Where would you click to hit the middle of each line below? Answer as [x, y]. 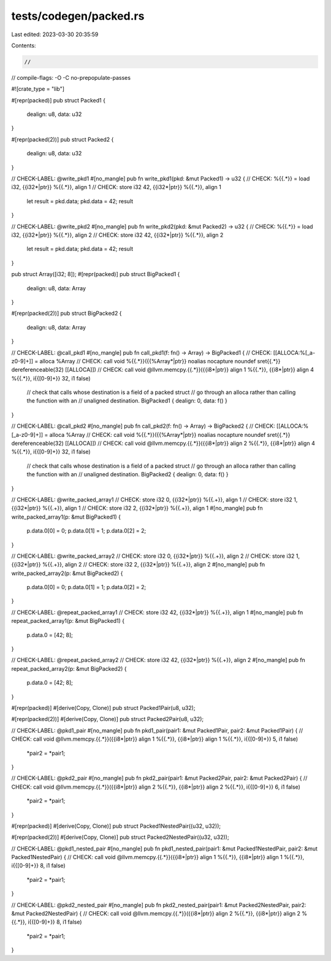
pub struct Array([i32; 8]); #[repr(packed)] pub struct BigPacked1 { [96, 274]
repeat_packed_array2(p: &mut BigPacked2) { [69, 668]
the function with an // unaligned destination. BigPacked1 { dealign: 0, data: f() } [127, 401]
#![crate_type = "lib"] [38, 89]
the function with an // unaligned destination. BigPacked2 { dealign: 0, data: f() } [127, 474]
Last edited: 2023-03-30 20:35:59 [55, 34]
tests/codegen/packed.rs [78, 16]
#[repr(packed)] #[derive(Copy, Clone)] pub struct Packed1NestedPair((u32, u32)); [116, 826]
